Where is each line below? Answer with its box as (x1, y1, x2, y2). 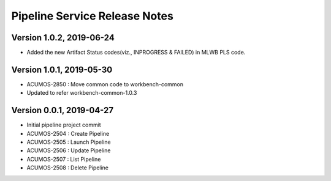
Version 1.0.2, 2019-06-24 (11, 32, 115, 43)
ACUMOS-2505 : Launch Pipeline (26, 138, 111, 146)
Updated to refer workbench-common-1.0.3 (26, 89, 137, 97)
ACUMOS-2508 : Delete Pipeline (26, 164, 109, 171)
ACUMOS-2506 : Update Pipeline (26, 147, 111, 154)
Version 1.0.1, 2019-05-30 (11, 64, 113, 75)
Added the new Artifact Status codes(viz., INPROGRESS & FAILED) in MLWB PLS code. (26, 49, 246, 56)
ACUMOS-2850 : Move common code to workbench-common (26, 80, 184, 88)
